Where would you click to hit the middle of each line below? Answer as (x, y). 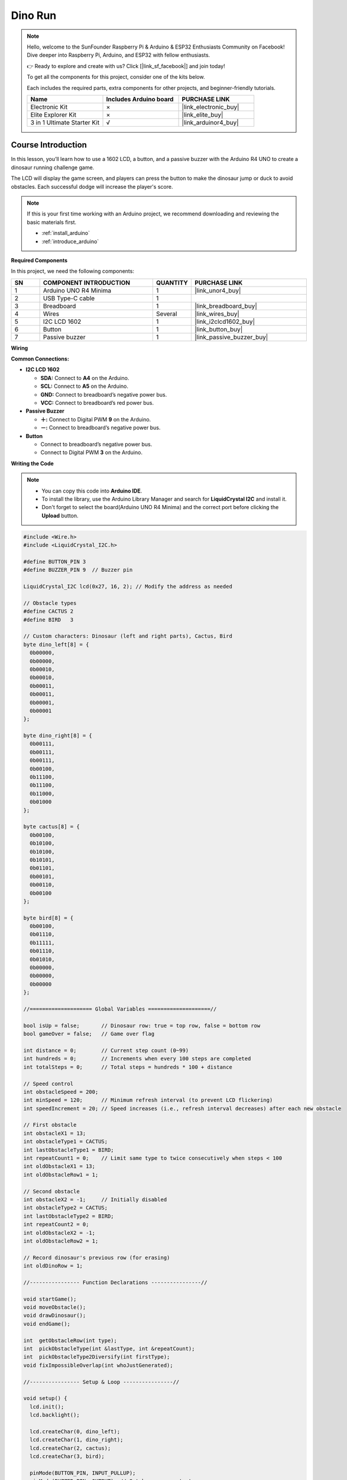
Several (166, 314)
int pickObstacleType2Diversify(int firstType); (97, 1357)
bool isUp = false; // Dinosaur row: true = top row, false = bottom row (142, 1025)
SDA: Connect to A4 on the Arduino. (85, 378)
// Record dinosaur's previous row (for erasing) (97, 1257)
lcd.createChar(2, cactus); (70, 1448)
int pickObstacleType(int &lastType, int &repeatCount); (109, 1349)
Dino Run (34, 15)
